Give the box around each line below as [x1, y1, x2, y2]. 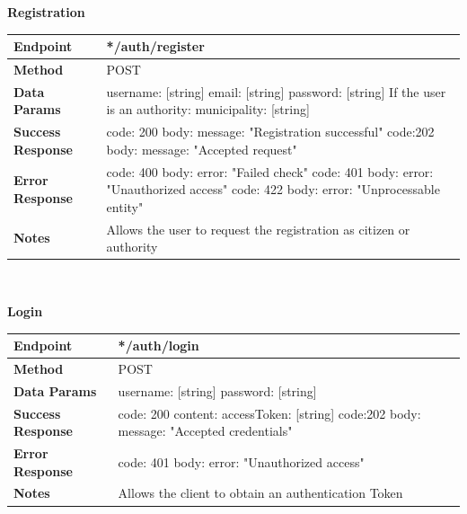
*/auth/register [106, 37, 205, 56]
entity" [106, 197, 144, 216]
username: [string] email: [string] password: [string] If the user [106, 82, 446, 101]
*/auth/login [118, 336, 199, 355]
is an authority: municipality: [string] [106, 100, 310, 119]
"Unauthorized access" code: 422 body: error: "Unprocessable [106, 180, 440, 199]
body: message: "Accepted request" [106, 139, 297, 158]
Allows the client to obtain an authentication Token [118, 483, 403, 502]
